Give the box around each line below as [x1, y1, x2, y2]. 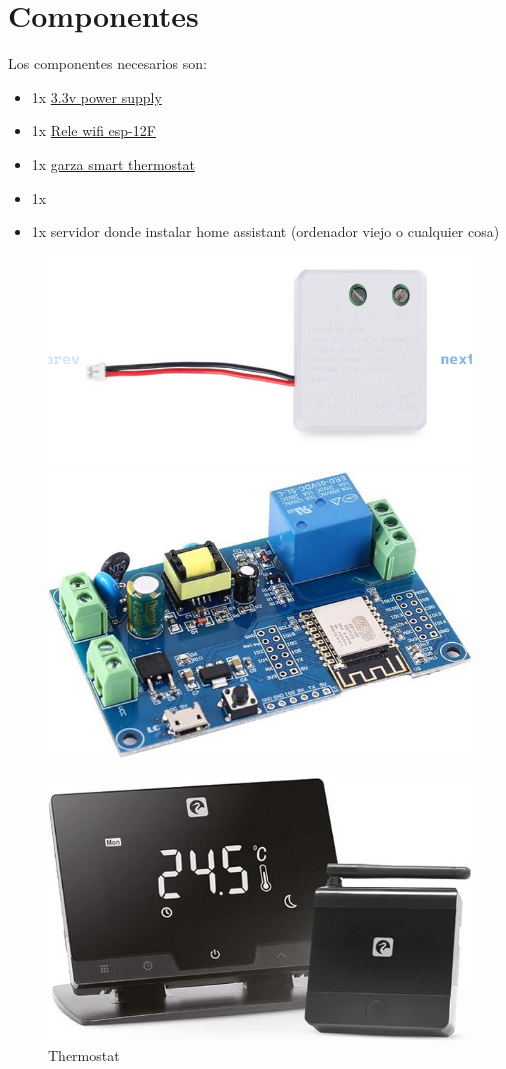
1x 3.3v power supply [31, 86, 162, 107]
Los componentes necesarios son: [8, 53, 207, 74]
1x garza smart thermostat [31, 153, 196, 174]
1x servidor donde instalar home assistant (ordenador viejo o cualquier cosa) [31, 221, 500, 242]
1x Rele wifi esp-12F [31, 120, 156, 141]
